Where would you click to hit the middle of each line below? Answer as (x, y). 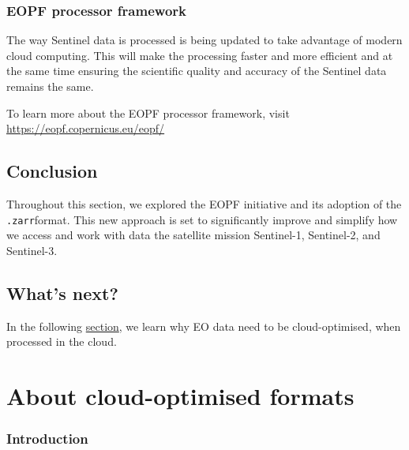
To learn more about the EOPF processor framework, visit (148, 112)
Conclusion (52, 171)
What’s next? (62, 292)
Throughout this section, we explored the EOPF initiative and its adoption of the (204, 203)
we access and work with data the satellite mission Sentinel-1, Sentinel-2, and (193, 235)
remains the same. (50, 86)
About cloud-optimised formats (180, 396)
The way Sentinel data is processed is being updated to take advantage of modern (204, 40)
